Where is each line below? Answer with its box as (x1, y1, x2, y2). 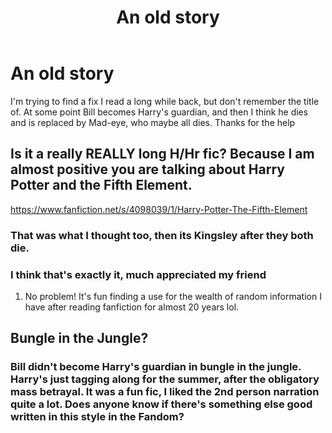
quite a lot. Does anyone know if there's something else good (10, 397, 313, 411)
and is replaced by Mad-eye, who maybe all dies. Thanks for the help (10, 116, 296, 128)
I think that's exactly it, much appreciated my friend (10, 267, 267, 281)
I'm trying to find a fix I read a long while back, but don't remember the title (10, 95, 320, 107)
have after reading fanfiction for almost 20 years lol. (24, 301, 240, 313)
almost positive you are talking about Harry (10, 161, 285, 178)
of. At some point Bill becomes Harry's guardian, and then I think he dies (10, 106, 309, 118)
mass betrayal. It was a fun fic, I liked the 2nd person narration (10, 385, 320, 399)
